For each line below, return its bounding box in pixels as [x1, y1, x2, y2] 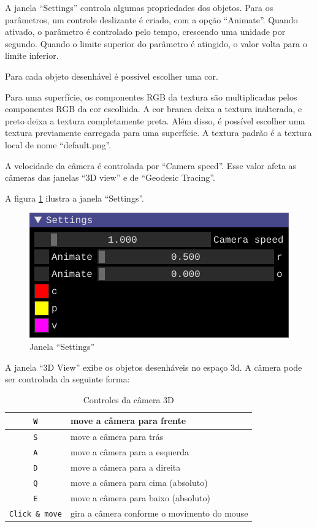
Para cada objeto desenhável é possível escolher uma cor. [5, 69, 218, 82]
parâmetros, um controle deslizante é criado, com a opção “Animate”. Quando [5, 13, 298, 26]
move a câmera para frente [70, 414, 186, 427]
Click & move [9, 509, 62, 518]
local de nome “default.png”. [5, 138, 112, 151]
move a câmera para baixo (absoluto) [70, 491, 210, 504]
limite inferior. [5, 49, 59, 62]
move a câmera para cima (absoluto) [70, 476, 208, 488]
